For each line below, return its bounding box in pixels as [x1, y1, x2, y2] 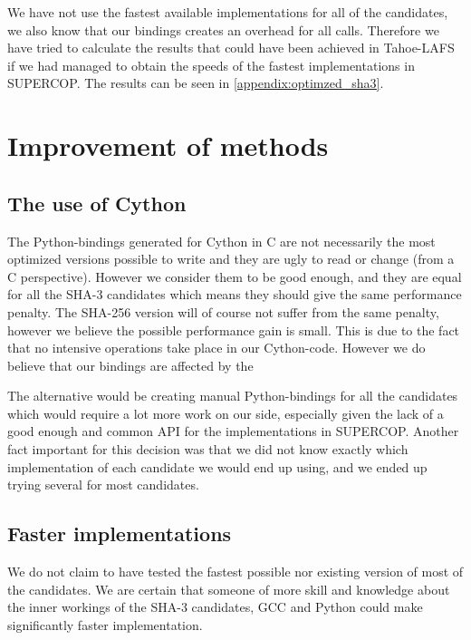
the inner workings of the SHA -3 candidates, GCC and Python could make [7, 597, 423, 616]
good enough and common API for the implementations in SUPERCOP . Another [7, 422, 459, 441]
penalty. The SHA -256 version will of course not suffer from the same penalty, [7, 302, 439, 321]
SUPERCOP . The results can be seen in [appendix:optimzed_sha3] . [7, 73, 384, 92]
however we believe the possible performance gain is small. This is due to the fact [7, 320, 460, 339]
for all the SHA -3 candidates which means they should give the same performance [7, 285, 462, 304]
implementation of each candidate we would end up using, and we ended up [7, 457, 428, 476]
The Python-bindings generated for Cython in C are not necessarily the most [7, 231, 436, 250]
